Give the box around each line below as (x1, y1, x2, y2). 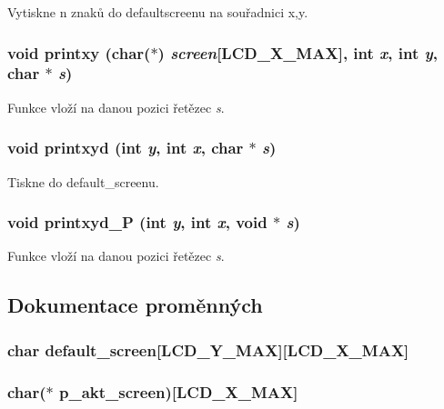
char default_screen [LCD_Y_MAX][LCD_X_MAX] (7, 338, 409, 361)
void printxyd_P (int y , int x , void (7, 211, 267, 234)
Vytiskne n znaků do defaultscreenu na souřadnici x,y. (7, 3, 308, 21)
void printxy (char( (7, 41, 151, 64)
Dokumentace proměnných (7, 291, 263, 319)
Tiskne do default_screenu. (7, 172, 159, 191)
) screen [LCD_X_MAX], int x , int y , (157, 41, 438, 64)
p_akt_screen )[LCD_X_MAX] (58, 380, 298, 403)
